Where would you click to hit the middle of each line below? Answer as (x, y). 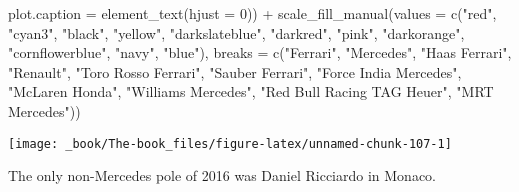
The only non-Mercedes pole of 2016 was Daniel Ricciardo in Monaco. (222, 175)
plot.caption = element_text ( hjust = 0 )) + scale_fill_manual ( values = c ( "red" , (252, 13)
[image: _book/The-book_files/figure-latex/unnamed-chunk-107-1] (230, 143)
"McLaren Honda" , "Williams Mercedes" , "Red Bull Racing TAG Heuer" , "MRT (251, 91)
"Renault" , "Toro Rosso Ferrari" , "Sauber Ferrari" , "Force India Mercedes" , (235, 71)
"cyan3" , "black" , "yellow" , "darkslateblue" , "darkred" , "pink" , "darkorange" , (236, 32)
